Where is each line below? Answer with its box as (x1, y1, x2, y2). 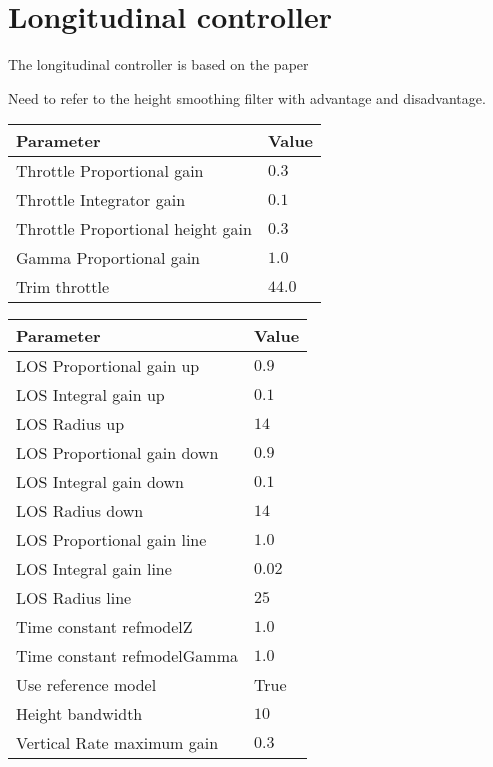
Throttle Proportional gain (16, 159, 204, 183)
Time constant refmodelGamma (16, 644, 239, 668)
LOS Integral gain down (16, 470, 184, 494)
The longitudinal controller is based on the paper (8, 54, 309, 75)
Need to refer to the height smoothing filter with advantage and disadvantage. (8, 87, 486, 108)
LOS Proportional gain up (16, 354, 200, 378)
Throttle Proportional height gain (16, 217, 252, 241)
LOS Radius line (16, 586, 132, 610)
